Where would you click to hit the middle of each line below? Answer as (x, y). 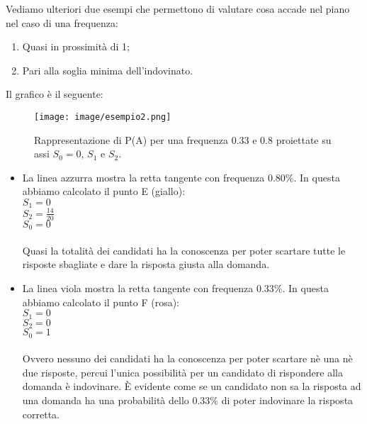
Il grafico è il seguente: (55, 94)
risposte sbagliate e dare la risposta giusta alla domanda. (146, 264)
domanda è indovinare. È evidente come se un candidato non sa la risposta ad (192, 386)
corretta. (41, 414)
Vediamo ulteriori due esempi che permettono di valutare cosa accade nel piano (178, 9)
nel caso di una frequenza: (62, 22)
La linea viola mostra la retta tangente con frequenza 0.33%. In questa (175, 288)
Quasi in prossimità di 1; (76, 46)
